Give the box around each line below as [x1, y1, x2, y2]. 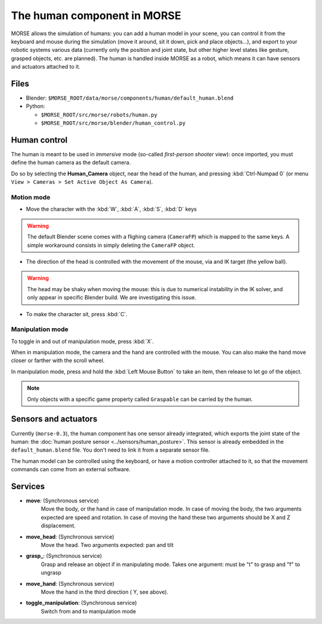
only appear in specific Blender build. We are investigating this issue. [27, 294, 197, 301]
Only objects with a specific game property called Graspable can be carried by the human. [27, 396, 253, 403]
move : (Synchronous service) [26, 497, 100, 504]
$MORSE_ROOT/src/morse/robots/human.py [41, 111, 157, 118]
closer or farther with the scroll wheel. [11, 357, 105, 364]
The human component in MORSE [11, 9, 181, 22]
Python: [26, 103, 45, 110]
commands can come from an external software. [11, 466, 131, 473]
